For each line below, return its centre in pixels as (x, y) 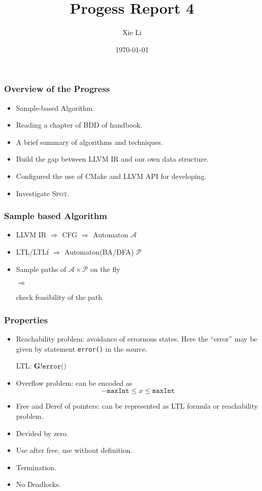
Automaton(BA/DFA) (99, 251)
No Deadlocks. (38, 484)
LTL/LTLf (32, 251)
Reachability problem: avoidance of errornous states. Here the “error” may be (137, 338)
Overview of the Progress (57, 89)
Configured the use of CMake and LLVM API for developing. (111, 176)
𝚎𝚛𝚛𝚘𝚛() (55, 367)
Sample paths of (41, 269)
